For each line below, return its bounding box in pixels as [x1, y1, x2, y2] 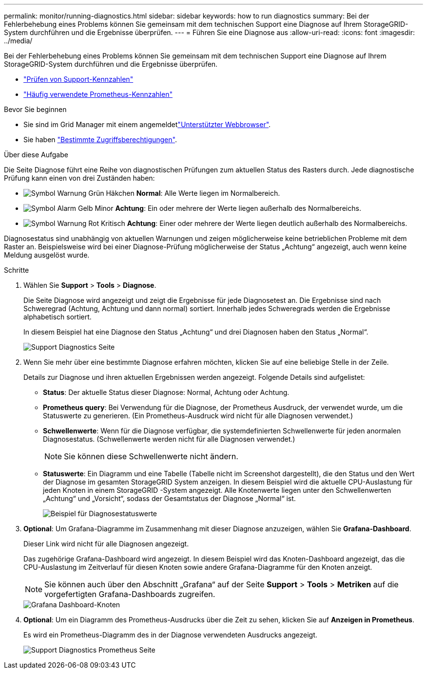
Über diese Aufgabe [4, 150, 68, 159]
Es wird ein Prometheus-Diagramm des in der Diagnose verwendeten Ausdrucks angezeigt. [23, 631, 317, 639]
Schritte [4, 266, 29, 274]
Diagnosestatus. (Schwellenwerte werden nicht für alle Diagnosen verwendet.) [43, 435, 295, 443]
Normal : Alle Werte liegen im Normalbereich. [136, 189, 280, 197]
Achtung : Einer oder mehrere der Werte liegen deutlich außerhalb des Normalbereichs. [127, 219, 408, 227]
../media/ [4, 37, 33, 45]
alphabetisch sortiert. [23, 313, 92, 321]
